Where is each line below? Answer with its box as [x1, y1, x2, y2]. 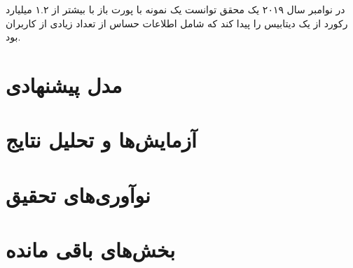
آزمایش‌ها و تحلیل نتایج [6, 125, 197, 154]
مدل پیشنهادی [6, 70, 123, 99]
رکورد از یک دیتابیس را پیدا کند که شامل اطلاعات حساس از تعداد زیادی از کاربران [6, 15, 348, 30]
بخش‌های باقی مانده [6, 235, 175, 264]
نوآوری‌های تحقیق [6, 180, 151, 209]
